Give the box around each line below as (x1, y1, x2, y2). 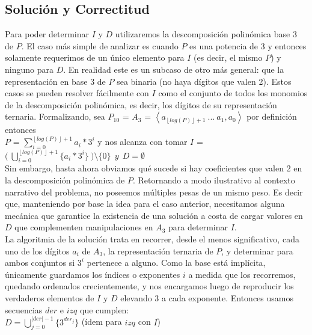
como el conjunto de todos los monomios (158, 87, 308, 99)
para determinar (168, 221, 228, 233)
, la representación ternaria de (103, 244, 213, 257)
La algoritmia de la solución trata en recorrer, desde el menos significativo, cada (5, 232, 299, 245)
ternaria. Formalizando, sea (5, 110, 105, 123)
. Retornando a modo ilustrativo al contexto (132, 174, 295, 186)
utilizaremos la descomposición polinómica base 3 (115, 28, 297, 40)
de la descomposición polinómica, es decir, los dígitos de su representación (5, 98, 277, 111)
